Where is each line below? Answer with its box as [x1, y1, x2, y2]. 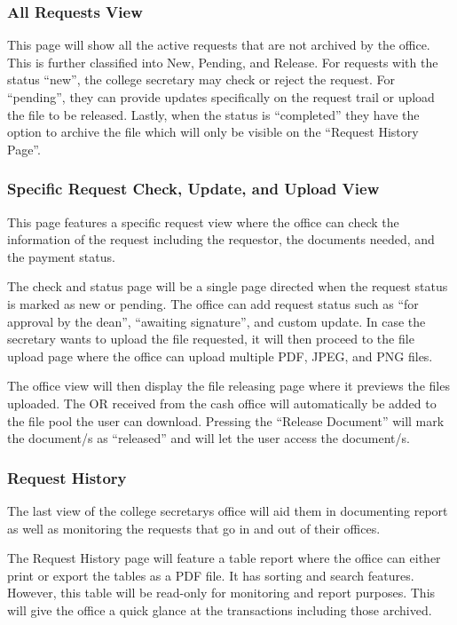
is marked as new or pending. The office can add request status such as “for [7, 294, 419, 312]
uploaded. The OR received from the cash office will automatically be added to [7, 393, 437, 412]
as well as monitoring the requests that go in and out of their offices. [7, 518, 381, 537]
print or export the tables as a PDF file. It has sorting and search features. [7, 566, 414, 584]
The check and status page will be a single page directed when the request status [7, 277, 448, 296]
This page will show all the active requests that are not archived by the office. [7, 36, 430, 54]
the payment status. [7, 247, 115, 265]
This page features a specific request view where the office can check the [7, 212, 399, 231]
